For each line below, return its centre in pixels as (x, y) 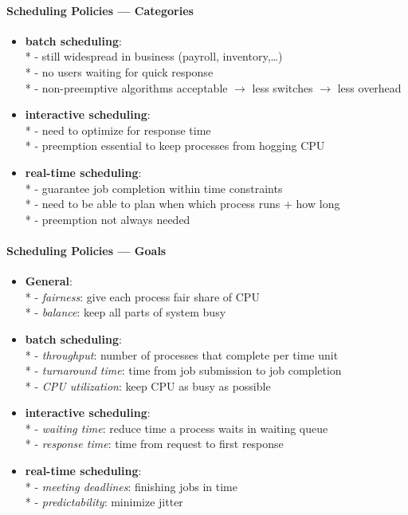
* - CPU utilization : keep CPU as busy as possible (148, 385)
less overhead (369, 87)
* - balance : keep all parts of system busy (126, 312)
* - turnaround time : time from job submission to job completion (183, 370)
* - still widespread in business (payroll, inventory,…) (154, 56)
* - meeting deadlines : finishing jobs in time (131, 486)
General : (49, 281)
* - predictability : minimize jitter (104, 502)
